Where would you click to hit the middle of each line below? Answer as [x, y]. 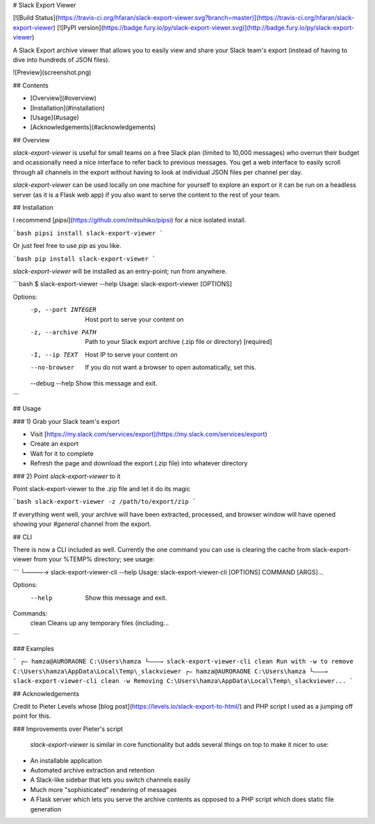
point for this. [32, 716]
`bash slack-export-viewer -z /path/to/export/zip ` [105, 502]
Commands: [30, 613]
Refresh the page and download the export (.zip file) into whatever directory [139, 463]
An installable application [66, 760]
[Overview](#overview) [63, 98]
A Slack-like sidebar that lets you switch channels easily [110, 780]
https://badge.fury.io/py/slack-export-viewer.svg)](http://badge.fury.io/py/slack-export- [228, 27]
